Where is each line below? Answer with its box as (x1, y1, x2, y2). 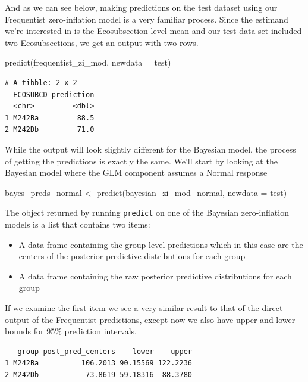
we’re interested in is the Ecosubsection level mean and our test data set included (5, 24, 302, 37)
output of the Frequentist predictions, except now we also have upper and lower (5, 313, 296, 325)
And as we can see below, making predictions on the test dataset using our (5, 1, 278, 13)
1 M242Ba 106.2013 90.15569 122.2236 (5, 359, 192, 368)
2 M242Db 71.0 (5, 125, 95, 134)
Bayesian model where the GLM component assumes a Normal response (5, 166, 268, 179)
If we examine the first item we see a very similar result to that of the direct (5, 301, 283, 313)
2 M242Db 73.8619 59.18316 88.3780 (5, 370, 192, 379)
